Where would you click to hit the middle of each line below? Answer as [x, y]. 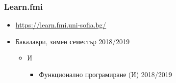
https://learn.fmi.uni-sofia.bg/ [61, 25]
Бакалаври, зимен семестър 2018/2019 [73, 41]
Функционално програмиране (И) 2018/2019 [105, 74]
